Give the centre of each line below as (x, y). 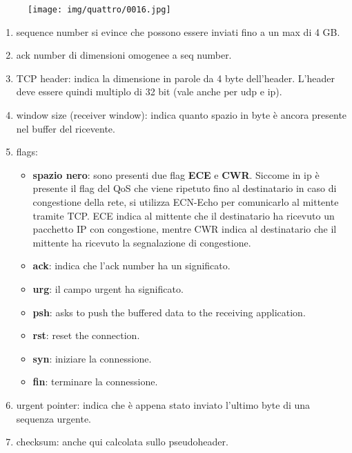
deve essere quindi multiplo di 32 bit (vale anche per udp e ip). (149, 91)
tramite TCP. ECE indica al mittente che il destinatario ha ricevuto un (184, 215)
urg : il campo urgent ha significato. (108, 288)
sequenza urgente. (54, 418)
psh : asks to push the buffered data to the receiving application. (169, 312)
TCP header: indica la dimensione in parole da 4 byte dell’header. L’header (175, 78)
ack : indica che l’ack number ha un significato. (131, 266)
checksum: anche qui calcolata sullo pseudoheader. (122, 442)
